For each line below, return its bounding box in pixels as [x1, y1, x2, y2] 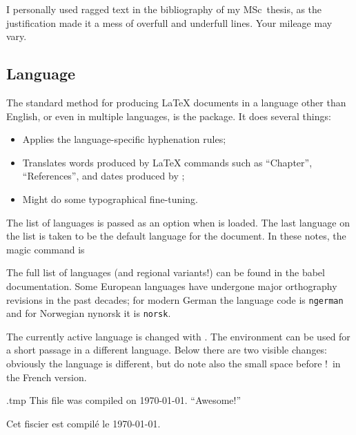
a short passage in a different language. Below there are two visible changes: [6, 342, 328, 357]
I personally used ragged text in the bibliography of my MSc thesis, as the [6, 2, 322, 16]
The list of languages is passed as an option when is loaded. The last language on [6, 215, 350, 229]
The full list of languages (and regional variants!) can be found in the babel [6, 265, 325, 280]
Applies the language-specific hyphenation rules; [22, 132, 226, 146]
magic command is [6, 242, 85, 256]
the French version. [6, 369, 87, 384]
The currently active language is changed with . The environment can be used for [6, 329, 350, 343]
